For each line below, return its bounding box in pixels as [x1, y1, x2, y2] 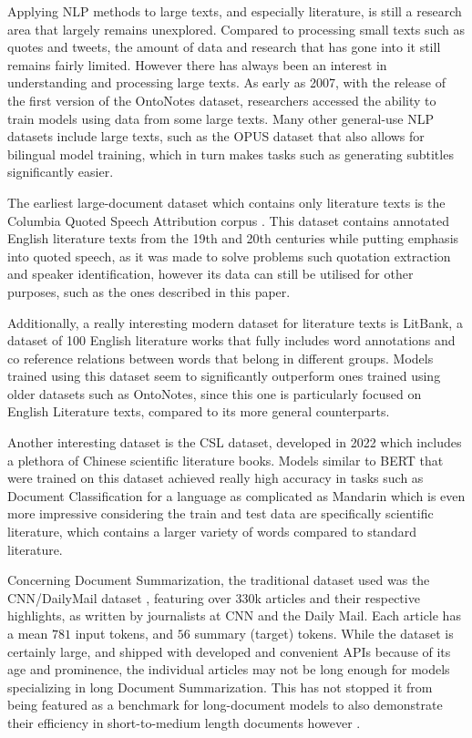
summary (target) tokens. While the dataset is [194, 624, 454, 642]
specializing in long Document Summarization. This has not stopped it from [7, 677, 433, 696]
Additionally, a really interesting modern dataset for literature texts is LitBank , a [7, 313, 463, 332]
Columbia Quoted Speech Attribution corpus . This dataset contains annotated [7, 210, 449, 230]
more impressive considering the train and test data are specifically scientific [7, 504, 434, 523]
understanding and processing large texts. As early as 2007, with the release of [7, 73, 446, 92]
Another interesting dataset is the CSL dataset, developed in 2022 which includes [7, 433, 462, 452]
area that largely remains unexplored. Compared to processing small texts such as [7, 19, 466, 38]
